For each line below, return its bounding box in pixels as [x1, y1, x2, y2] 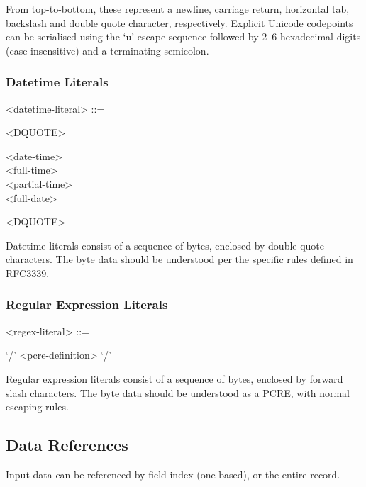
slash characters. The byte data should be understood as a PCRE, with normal [6, 385, 350, 400]
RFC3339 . [6, 265, 50, 280]
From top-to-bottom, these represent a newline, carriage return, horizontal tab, [6, 1, 350, 16]
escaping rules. [6, 399, 69, 414]
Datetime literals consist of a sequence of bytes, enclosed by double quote [6, 237, 325, 252]
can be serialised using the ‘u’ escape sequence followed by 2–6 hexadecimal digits [6, 29, 361, 44]
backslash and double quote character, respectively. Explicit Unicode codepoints [6, 15, 353, 30]
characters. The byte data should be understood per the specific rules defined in [6, 252, 353, 267]
